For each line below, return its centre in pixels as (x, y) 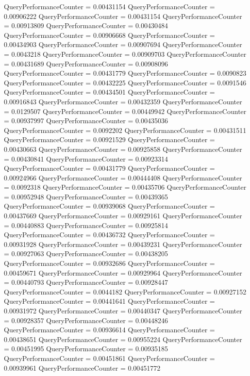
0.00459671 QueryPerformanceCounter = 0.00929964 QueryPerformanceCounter (123, 272)
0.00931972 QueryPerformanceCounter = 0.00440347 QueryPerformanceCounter (123, 311)
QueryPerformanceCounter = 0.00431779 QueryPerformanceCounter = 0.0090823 (125, 73)
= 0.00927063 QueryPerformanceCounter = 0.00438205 (86, 253)
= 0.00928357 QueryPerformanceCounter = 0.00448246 (86, 320)
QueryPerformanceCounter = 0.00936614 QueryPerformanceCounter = (109, 330)
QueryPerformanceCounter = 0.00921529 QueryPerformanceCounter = (109, 139)
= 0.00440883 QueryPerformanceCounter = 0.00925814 (86, 225)
